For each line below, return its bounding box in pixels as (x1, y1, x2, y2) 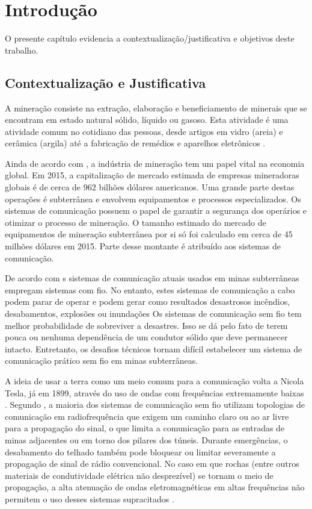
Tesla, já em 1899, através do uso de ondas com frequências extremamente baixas (5, 386, 304, 399)
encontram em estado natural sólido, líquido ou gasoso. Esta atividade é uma (5, 113, 289, 126)
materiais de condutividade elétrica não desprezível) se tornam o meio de (5, 469, 274, 481)
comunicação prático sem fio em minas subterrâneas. (5, 354, 198, 367)
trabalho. (5, 43, 38, 56)
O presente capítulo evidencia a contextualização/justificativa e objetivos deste (5, 32, 295, 45)
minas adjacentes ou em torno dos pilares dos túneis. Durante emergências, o (5, 433, 288, 446)
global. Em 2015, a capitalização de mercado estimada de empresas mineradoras (5, 169, 299, 181)
